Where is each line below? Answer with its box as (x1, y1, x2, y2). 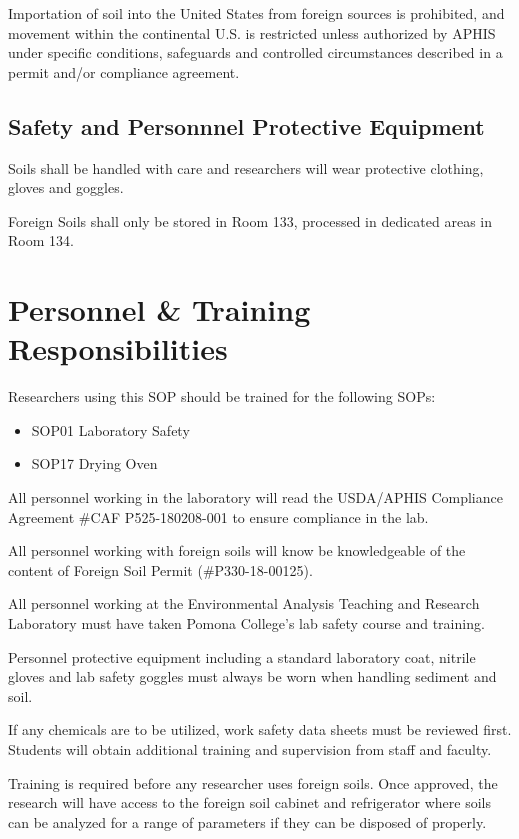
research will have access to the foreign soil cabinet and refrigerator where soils (8, 792, 491, 813)
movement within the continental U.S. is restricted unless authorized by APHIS (8, 22, 496, 43)
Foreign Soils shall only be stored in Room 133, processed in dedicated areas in (8, 210, 493, 231)
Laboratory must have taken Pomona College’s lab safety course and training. (8, 613, 485, 634)
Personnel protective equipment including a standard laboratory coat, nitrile (8, 646, 476, 667)
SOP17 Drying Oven (31, 453, 158, 474)
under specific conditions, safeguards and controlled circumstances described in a (8, 42, 503, 63)
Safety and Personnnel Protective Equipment (8, 110, 485, 141)
